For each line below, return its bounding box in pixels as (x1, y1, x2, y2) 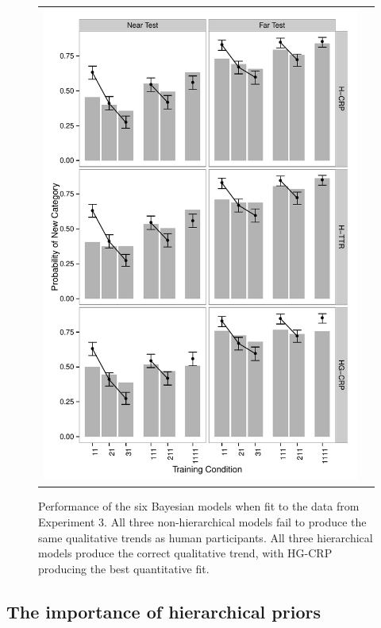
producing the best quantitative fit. (38, 560, 210, 576)
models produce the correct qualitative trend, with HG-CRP (38, 545, 333, 561)
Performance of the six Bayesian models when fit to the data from (38, 498, 360, 514)
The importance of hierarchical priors (6, 599, 321, 623)
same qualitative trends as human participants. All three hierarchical (38, 529, 373, 545)
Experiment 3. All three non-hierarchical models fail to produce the (38, 514, 367, 530)
